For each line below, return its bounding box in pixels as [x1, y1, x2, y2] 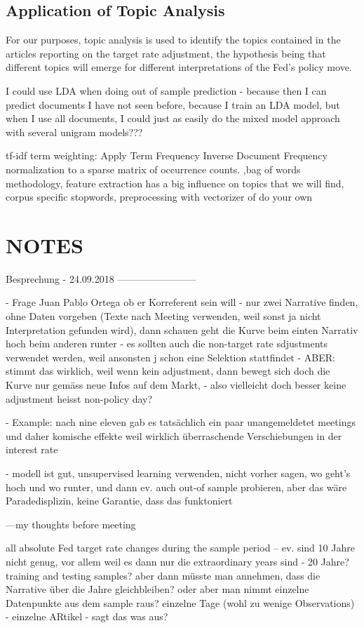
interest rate [6, 442, 58, 457]
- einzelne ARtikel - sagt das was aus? [6, 609, 168, 624]
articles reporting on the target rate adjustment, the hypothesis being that [6, 46, 326, 60]
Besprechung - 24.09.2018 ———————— [6, 271, 196, 286]
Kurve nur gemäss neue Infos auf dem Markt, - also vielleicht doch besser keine [6, 378, 346, 392]
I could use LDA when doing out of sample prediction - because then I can [6, 83, 327, 98]
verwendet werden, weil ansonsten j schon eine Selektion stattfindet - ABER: [6, 349, 335, 364]
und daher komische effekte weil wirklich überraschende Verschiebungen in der [6, 428, 342, 443]
